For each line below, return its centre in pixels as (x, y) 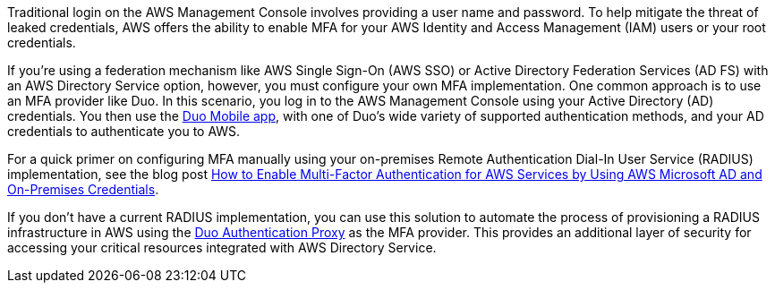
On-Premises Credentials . (83, 189)
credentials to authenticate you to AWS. (124, 131)
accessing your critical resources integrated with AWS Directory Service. (222, 247)
